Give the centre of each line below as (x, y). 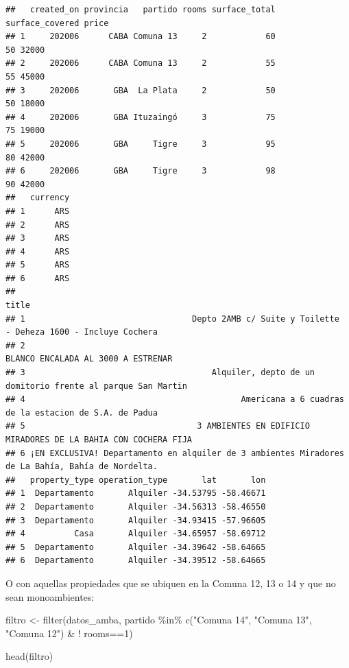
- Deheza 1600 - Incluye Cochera (82, 332)
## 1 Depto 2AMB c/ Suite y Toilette (172, 319)
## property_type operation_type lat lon (136, 480)
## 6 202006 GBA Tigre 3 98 (141, 171)
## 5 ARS (38, 265)
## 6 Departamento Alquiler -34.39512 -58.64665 (136, 561)
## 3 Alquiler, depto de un (160, 373)
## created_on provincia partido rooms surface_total (141, 10)
